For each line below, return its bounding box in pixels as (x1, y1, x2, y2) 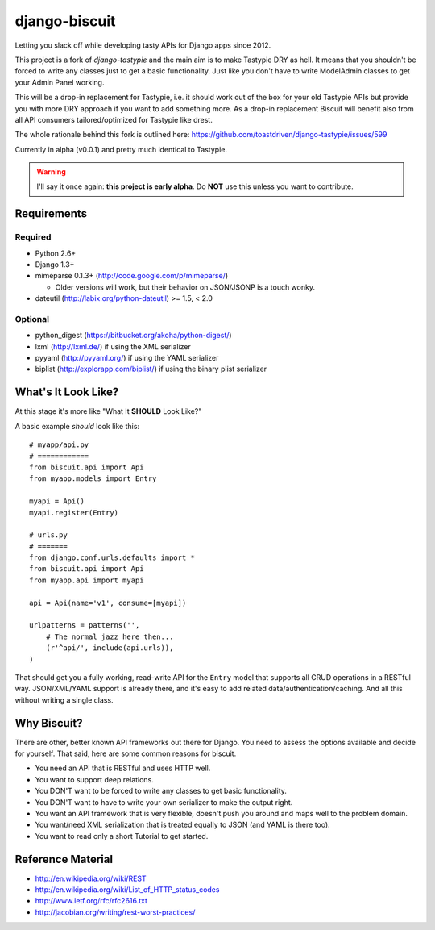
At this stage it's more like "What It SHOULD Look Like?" (14, 407, 202, 416)
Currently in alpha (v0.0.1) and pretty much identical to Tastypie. (14, 144, 227, 154)
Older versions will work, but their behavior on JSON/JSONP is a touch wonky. (55, 282, 316, 292)
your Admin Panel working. (14, 77, 105, 87)
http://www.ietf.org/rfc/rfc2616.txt (35, 896, 148, 906)
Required (14, 231, 52, 243)
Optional (14, 313, 50, 324)
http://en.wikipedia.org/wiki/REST (35, 874, 147, 883)
